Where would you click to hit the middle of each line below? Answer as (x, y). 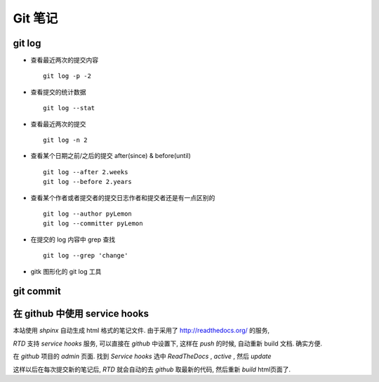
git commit (37, 291)
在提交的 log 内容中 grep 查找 (73, 239)
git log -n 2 (65, 140)
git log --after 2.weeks (86, 172)
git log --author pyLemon (88, 213)
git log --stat (69, 108)
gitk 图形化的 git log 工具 (66, 271)
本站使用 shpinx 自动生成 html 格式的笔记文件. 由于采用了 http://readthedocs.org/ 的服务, (141, 331)
